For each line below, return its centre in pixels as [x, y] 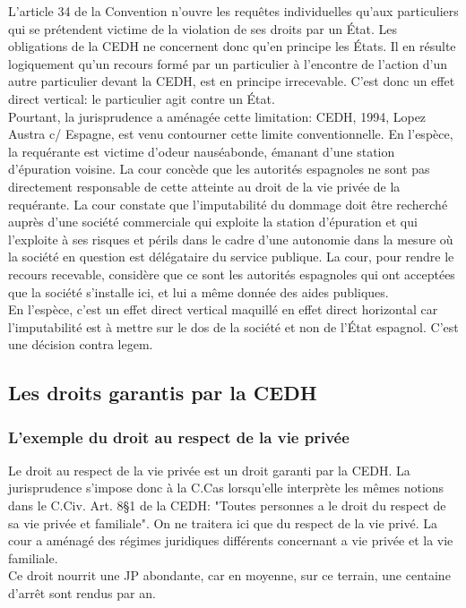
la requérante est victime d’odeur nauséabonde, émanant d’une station [202, 151]
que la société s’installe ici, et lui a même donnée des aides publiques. [198, 291]
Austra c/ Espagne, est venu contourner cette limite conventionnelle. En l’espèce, [231, 134]
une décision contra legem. [81, 344]
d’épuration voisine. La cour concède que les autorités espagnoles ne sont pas [219, 169]
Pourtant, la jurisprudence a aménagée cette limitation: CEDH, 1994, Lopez [217, 116]
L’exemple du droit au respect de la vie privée [179, 437]
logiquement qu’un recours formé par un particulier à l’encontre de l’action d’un [228, 63]
